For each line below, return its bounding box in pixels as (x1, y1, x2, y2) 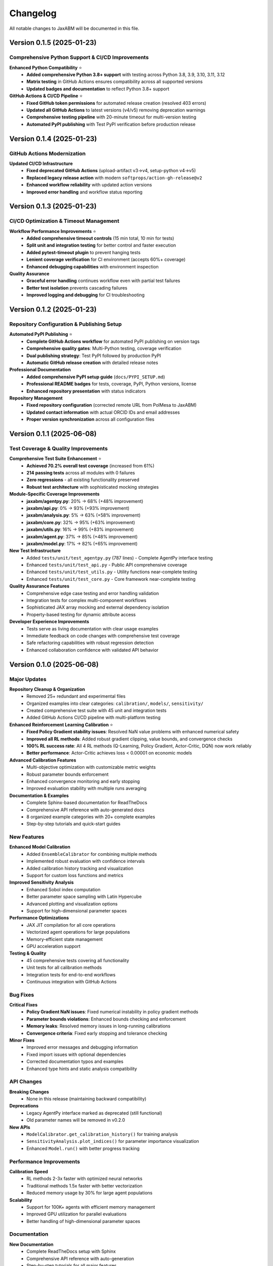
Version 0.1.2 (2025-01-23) (9, 305, 97, 314)
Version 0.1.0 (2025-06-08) (9, 660, 99, 668)
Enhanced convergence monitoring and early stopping (26, 778, 140, 784)
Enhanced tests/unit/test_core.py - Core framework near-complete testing (26, 576, 196, 582)
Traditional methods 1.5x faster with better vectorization (26, 1182, 143, 1189)
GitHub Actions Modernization (9, 150, 86, 157)
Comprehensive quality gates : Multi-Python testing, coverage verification (26, 345, 181, 351)
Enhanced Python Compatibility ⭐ (9, 64, 82, 70)
